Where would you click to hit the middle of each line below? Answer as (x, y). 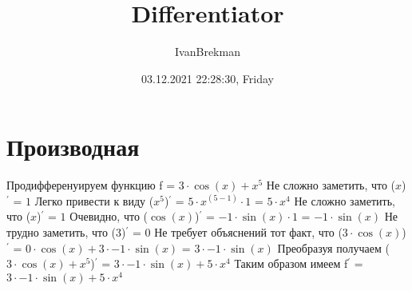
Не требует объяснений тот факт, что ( (248, 232)
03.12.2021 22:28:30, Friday (208, 78)
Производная (73, 147)
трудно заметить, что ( (61, 232)
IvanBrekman (208, 52)
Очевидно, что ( (109, 216)
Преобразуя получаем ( (333, 247)
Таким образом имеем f (291, 263)
